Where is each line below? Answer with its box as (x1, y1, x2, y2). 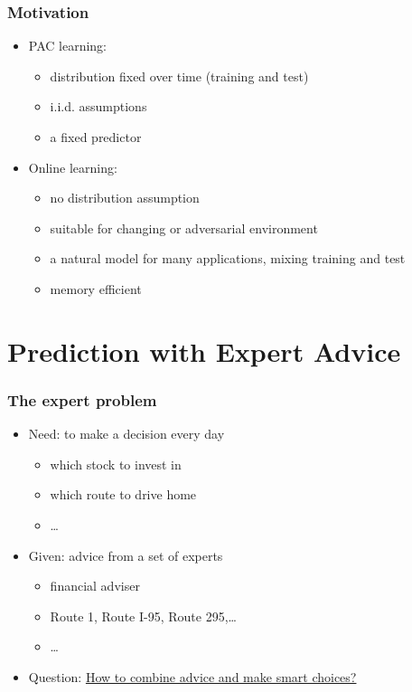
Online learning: (28, 157, 117, 176)
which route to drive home (50, 485, 197, 504)
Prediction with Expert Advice (7, 332, 401, 369)
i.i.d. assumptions (50, 97, 147, 116)
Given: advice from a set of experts (28, 545, 223, 564)
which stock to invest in (50, 454, 182, 473)
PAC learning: (28, 36, 107, 55)
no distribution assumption (50, 188, 200, 207)
